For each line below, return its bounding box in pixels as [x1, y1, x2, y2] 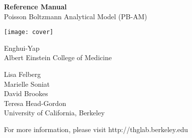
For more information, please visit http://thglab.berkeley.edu [4, 124, 188, 134]
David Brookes [4, 88, 48, 99]
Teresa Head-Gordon [4, 98, 66, 108]
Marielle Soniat [4, 78, 50, 89]
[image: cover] [4, 29, 54, 36]
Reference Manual [4, 1, 67, 11]
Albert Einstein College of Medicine [4, 52, 112, 63]
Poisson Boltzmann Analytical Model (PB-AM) [4, 11, 147, 21]
